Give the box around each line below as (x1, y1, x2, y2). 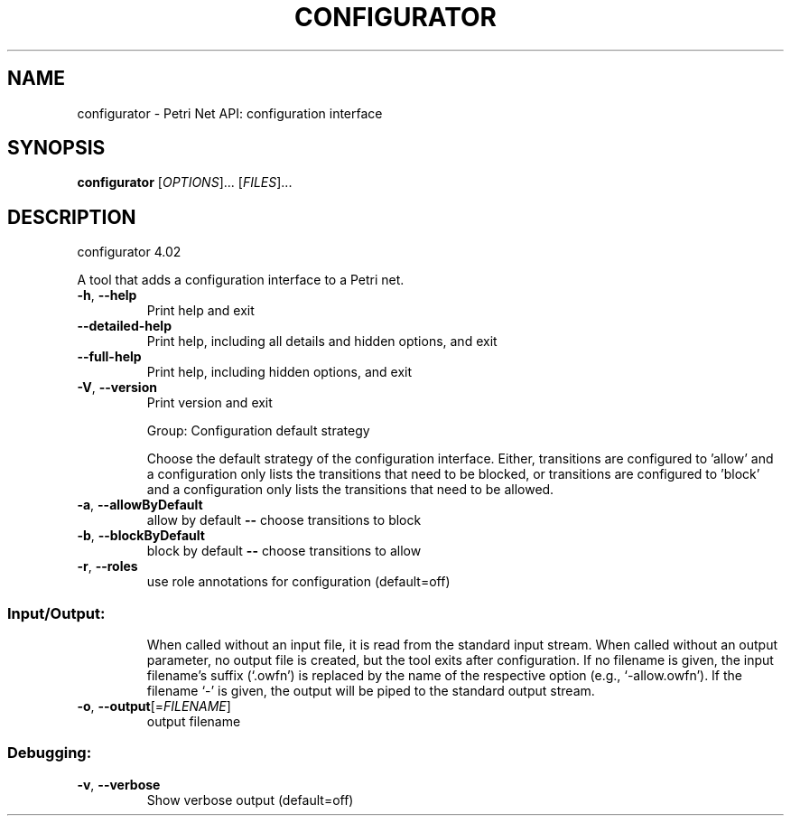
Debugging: (7, 744, 92, 762)
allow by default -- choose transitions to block (146, 512, 422, 528)
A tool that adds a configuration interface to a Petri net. (77, 272, 405, 288)
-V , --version (77, 379, 157, 396)
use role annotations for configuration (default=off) (146, 574, 451, 590)
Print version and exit (146, 395, 273, 411)
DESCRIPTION (7, 205, 136, 229)
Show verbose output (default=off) (146, 791, 354, 808)
